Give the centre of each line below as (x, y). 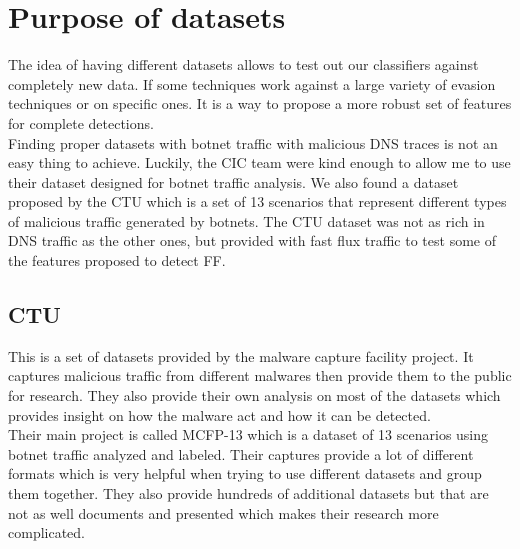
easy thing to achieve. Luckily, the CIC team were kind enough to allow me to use (259, 162)
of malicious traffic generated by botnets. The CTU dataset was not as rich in (246, 220)
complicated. (46, 532)
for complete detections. (81, 122)
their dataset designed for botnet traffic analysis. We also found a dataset (233, 181)
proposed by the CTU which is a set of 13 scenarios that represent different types (257, 201)
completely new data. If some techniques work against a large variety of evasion (252, 83)
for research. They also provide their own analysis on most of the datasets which (254, 395)
